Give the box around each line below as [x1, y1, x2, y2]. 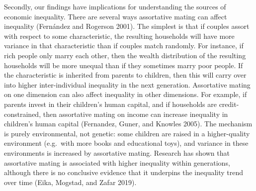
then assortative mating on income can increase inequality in [43, 108, 228, 119]
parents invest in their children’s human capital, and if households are [4, 98, 217, 109]
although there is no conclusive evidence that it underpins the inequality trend [4, 167, 244, 178]
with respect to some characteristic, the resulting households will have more [4, 30, 235, 41]
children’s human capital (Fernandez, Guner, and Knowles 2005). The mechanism [4, 118, 253, 129]
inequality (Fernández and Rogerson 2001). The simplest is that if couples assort [4, 21, 250, 31]
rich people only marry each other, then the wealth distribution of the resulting [4, 50, 246, 60]
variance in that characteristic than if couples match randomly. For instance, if [4, 40, 244, 51]
